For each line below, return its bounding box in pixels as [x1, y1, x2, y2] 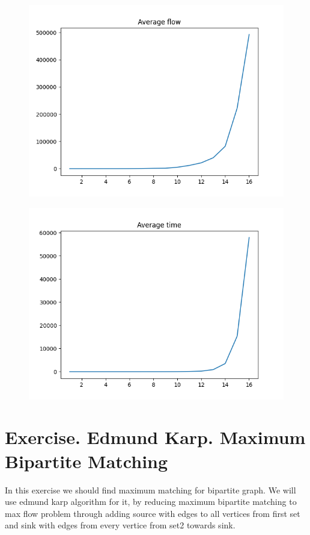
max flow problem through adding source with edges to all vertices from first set [5, 507, 300, 519]
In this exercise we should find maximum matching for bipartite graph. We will [5, 483, 296, 496]
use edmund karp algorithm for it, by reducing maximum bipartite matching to [5, 495, 297, 508]
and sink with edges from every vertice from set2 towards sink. [5, 519, 236, 531]
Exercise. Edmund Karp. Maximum [5, 425, 306, 449]
